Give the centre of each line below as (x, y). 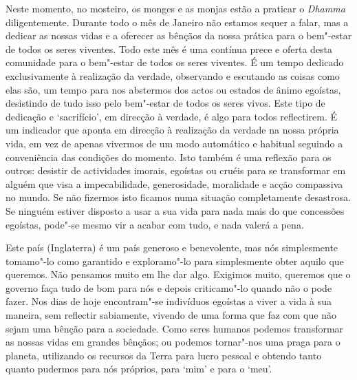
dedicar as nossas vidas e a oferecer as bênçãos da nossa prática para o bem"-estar (179, 35)
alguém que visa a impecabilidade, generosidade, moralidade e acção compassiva (174, 183)
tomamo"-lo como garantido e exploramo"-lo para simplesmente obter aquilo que (175, 261)
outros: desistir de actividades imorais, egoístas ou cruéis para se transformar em (176, 170)
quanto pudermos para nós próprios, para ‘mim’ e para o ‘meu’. (139, 369)
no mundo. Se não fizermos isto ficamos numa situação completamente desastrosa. (178, 197)
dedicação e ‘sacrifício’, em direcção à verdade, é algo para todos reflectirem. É (171, 116)
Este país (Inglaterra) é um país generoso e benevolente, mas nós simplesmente (172, 247)
